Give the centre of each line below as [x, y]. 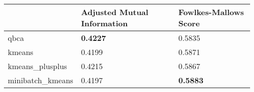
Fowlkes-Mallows [211, 12]
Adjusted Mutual [115, 12]
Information [104, 23]
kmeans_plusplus [38, 66]
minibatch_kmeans [41, 80]
